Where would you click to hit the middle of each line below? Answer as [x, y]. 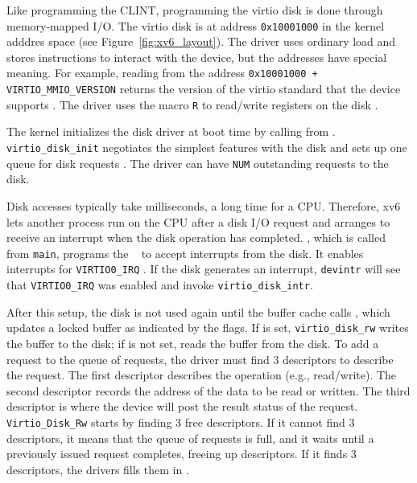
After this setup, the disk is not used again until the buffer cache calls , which [198, 311]
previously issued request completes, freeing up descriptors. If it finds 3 [182, 454]
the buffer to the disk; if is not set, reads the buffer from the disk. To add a [193, 343]
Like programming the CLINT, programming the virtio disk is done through [195, 10]
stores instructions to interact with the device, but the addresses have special [197, 57]
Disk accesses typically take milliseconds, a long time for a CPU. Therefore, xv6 [204, 205]
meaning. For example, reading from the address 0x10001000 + [162, 73]
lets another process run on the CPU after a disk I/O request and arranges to [198, 221]
